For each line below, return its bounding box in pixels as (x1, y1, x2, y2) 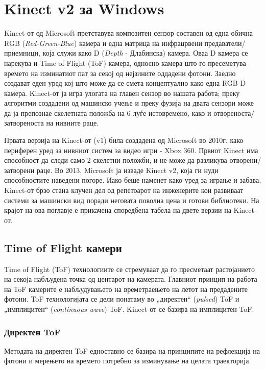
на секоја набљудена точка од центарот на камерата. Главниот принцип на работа (4, 274, 257, 284)
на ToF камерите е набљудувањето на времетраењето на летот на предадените (4, 283, 248, 294)
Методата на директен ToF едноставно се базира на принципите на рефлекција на (4, 345, 260, 356)
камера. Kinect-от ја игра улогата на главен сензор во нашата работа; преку (4, 87, 240, 98)
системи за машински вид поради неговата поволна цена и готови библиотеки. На (4, 194, 259, 205)
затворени (4, 164, 35, 175)
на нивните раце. (46, 117, 99, 128)
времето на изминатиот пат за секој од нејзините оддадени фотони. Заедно (4, 67, 236, 78)
